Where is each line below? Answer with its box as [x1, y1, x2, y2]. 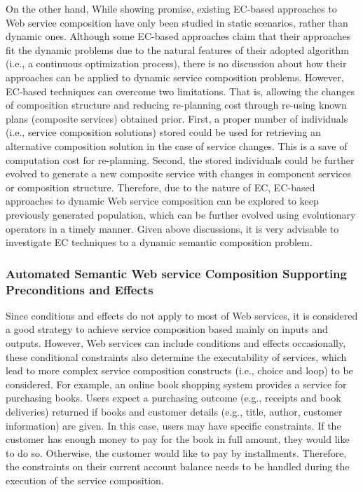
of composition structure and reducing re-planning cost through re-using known [6, 97, 347, 112]
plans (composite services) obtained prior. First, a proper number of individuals [6, 111, 348, 125]
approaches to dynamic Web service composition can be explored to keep [6, 193, 319, 208]
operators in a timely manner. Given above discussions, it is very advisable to [6, 221, 339, 235]
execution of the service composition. [6, 472, 164, 487]
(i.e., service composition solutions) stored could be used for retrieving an [6, 125, 321, 139]
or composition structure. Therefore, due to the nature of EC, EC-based [6, 179, 315, 194]
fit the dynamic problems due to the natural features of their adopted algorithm [6, 42, 349, 57]
